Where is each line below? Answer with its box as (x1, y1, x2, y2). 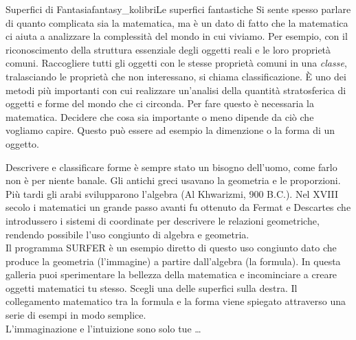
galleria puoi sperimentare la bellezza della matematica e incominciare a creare (5, 267, 337, 282)
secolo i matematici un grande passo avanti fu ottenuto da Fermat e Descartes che (5, 200, 351, 214)
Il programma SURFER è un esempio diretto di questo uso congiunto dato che (5, 240, 337, 255)
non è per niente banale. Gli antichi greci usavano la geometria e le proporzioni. (5, 173, 341, 188)
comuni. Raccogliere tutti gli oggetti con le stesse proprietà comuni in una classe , (5, 56, 347, 70)
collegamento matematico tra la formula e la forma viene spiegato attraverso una (5, 294, 346, 308)
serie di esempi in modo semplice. (5, 308, 146, 322)
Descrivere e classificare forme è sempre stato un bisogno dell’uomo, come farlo (5, 159, 337, 174)
